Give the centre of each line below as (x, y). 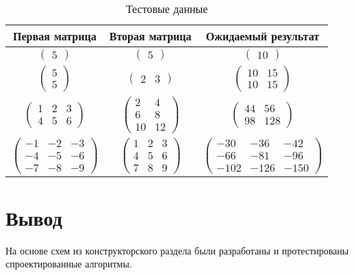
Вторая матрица (150, 36)
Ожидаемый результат (263, 36)
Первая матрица (55, 36)
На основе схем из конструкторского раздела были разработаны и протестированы (177, 250)
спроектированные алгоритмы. (69, 264)
